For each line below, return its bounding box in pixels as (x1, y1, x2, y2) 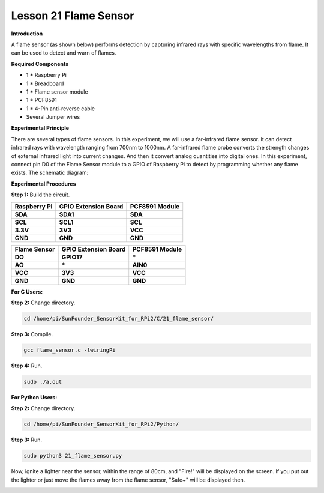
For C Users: (11, 288, 43, 295)
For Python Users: (11, 393, 58, 401)
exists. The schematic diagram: (11, 169, 89, 177)
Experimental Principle (11, 124, 69, 132)
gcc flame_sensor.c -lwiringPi (23, 346, 116, 354)
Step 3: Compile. (11, 330, 53, 337)
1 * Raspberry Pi (26, 71, 67, 79)
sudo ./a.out (23, 378, 62, 385)
